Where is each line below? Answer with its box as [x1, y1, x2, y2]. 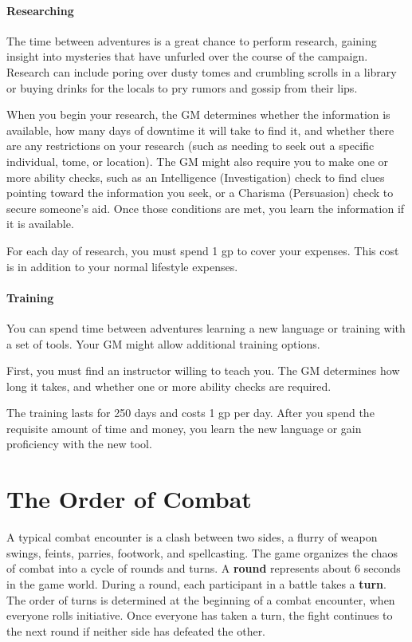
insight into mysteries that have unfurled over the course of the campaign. [6, 48, 368, 65]
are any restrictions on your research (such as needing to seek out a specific [6, 137, 375, 154]
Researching [6, 2, 74, 18]
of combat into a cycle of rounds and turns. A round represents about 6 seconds [6, 560, 401, 577]
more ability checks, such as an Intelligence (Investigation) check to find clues [6, 168, 385, 185]
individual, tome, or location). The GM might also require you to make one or [6, 152, 389, 169]
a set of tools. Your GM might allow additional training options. [6, 335, 320, 352]
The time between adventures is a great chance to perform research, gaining [6, 32, 377, 49]
